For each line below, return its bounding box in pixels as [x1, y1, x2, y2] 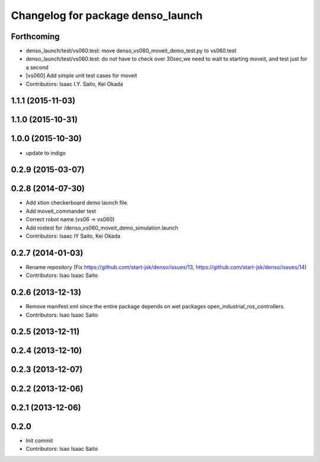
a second [25, 63, 49, 71]
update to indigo [25, 149, 66, 157]
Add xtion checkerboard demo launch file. [25, 199, 129, 206]
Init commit [25, 436, 53, 444]
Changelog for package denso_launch [11, 9, 203, 22]
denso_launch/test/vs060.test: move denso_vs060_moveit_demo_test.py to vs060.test [25, 47, 236, 55]
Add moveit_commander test [25, 208, 96, 215]
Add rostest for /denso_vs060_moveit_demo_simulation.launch [25, 224, 178, 231]
